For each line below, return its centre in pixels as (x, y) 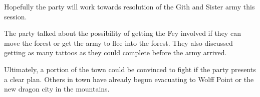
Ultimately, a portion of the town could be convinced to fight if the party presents (130, 69)
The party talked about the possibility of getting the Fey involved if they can (122, 33)
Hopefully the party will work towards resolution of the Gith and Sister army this (129, 6)
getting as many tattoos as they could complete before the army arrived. (115, 52)
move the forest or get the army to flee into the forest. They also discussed (118, 43)
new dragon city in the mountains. (57, 89)
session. (16, 16)
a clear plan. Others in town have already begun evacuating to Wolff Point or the (129, 79)
